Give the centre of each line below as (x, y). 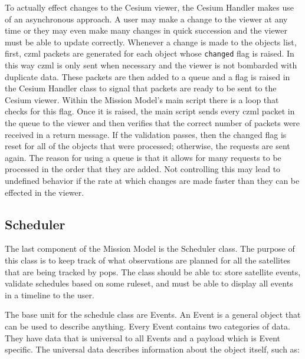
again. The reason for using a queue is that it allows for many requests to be (143, 157)
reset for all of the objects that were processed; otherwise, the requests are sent (147, 146)
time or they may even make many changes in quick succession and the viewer (146, 30)
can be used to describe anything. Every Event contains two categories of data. (147, 326)
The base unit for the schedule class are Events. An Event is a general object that (153, 314)
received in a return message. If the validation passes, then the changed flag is (146, 134)
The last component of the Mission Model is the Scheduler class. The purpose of (150, 248)
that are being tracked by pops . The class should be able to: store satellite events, (153, 271)
